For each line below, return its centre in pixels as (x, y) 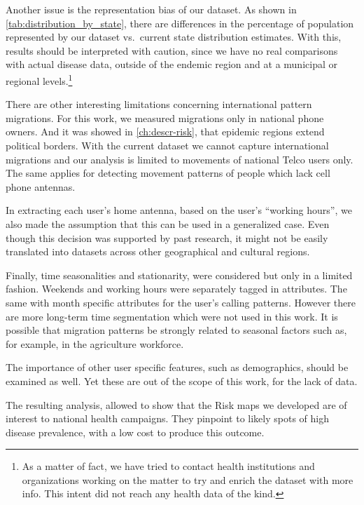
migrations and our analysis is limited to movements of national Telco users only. (180, 159)
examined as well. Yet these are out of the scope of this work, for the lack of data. (182, 381)
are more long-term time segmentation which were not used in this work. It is (172, 316)
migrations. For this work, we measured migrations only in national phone (165, 117)
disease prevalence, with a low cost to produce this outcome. (135, 432)
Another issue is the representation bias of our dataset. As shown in (151, 9)
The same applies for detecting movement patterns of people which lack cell (168, 173)
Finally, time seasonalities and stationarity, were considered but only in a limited (179, 275)
